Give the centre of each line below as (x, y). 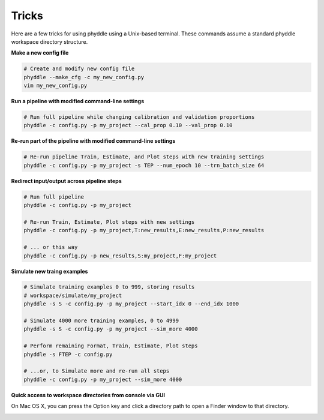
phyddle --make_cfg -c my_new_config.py (84, 77)
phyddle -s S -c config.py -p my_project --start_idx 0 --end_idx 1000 (131, 304)
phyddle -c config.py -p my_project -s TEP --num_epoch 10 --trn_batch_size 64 (144, 165)
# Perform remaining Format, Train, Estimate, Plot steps (111, 346)
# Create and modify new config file (79, 69)
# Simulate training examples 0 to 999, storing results (109, 287)
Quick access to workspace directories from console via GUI (88, 395)
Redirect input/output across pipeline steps (67, 181)
